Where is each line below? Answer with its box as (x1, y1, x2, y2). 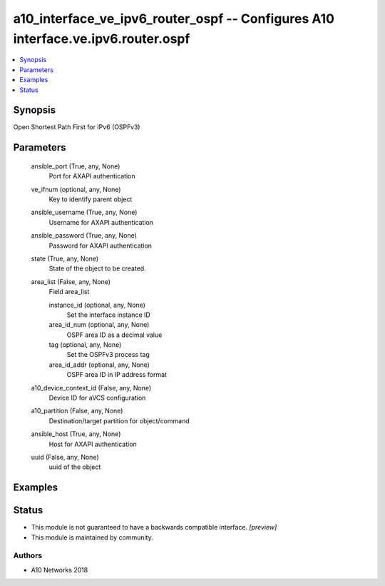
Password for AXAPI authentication (48, 241, 153, 250)
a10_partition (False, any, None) (31, 407, 123, 415)
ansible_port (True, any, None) (31, 161, 120, 171)
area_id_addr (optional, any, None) (48, 360, 150, 369)
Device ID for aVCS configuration (48, 393, 146, 403)
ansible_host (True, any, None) (31, 430, 121, 438)
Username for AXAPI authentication (48, 218, 153, 226)
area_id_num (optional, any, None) (48, 320, 150, 329)
